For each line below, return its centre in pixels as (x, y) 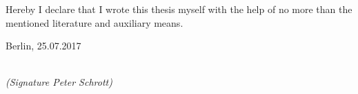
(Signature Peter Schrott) (59, 82)
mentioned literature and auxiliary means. (95, 22)
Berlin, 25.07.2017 (43, 46)
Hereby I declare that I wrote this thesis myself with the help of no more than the (179, 9)
